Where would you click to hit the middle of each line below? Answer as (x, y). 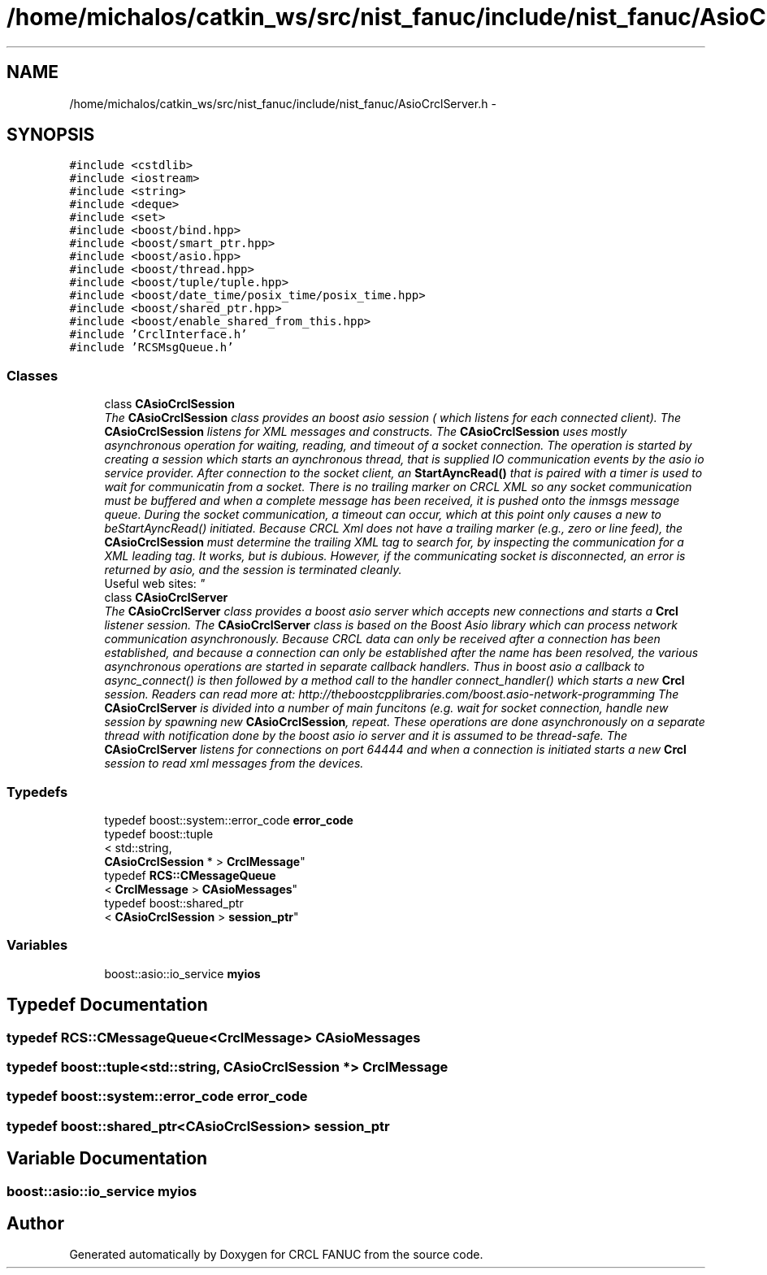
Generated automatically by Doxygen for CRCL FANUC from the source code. (276, 1255)
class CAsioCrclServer (166, 598)
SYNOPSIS (51, 135)
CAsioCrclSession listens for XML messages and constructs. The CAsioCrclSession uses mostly (366, 432)
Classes (32, 375)
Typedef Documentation (107, 1005)
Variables (37, 945)
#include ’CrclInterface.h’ (158, 335)
